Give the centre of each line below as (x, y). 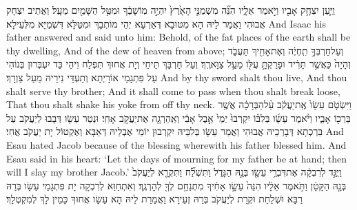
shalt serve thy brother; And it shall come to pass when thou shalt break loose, (173, 91)
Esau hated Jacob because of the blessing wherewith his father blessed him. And (176, 144)
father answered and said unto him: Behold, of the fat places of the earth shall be (178, 37)
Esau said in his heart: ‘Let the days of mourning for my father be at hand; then (177, 158)
